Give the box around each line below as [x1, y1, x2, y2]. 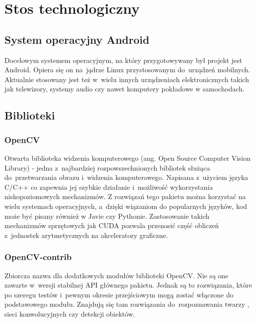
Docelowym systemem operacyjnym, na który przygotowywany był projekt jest [4, 55, 242, 65]
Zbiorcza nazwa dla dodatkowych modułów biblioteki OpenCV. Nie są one [4, 270, 228, 280]
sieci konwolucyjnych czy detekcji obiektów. [4, 308, 135, 319]
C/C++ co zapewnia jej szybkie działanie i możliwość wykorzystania [4, 181, 213, 192]
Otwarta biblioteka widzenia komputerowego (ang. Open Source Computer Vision [4, 152, 251, 163]
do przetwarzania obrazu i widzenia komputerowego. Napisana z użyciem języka [4, 172, 249, 182]
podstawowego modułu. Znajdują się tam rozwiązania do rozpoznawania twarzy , [4, 299, 250, 309]
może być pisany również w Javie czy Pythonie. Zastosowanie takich [4, 210, 210, 221]
